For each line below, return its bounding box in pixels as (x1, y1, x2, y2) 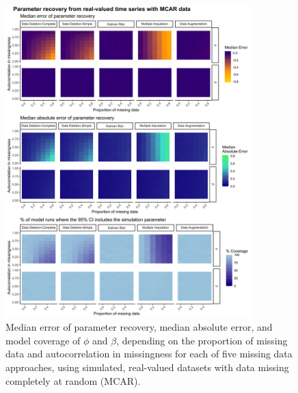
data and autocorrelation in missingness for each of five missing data (5, 346, 293, 361)
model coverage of (5, 333, 81, 347)
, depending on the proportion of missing (116, 333, 288, 347)
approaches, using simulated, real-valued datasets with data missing (5, 359, 289, 374)
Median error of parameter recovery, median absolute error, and (5, 320, 273, 334)
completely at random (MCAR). (5, 373, 141, 388)
